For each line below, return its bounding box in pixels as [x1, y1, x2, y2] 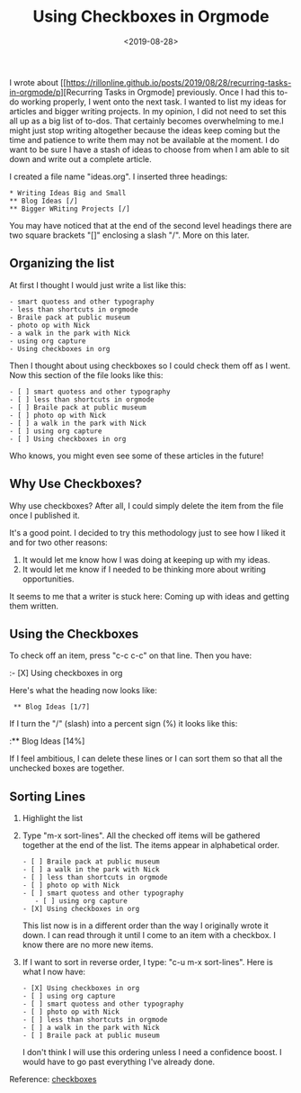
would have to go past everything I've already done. [22, 1056, 216, 1068]
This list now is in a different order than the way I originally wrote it [22, 920, 270, 931]
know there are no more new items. [22, 939, 155, 951]
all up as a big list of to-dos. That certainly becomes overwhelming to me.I [9, 115, 285, 126]
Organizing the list [9, 256, 115, 271]
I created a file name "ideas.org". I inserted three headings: [9, 171, 228, 182]
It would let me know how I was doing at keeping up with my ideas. [22, 554, 270, 565]
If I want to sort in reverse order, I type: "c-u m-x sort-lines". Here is [22, 957, 274, 968]
